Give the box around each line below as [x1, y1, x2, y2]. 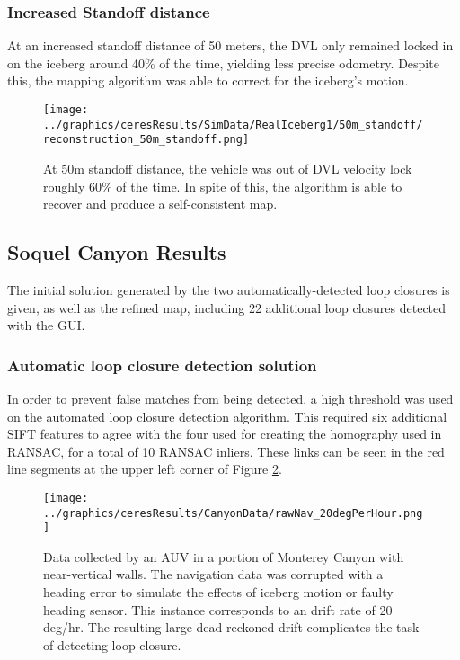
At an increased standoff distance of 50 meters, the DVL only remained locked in [7, 36, 454, 55]
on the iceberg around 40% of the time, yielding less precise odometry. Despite [7, 53, 439, 72]
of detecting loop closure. [43, 635, 181, 654]
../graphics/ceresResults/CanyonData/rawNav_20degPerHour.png [43, 506, 423, 520]
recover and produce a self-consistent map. [43, 194, 278, 213]
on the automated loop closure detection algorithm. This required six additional [7, 406, 447, 425]
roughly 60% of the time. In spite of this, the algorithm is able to [43, 176, 402, 195]
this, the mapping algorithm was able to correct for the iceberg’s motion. [7, 71, 409, 90]
